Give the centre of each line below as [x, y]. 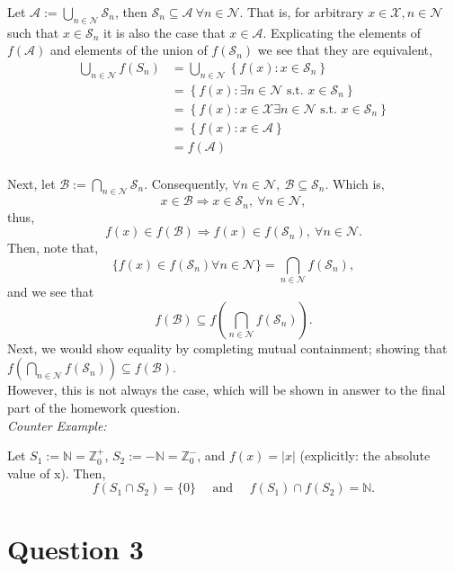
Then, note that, [53, 248]
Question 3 [76, 548]
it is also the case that [165, 32]
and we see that [51, 292]
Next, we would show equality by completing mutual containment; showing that [227, 348]
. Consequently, [186, 183]
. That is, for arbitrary [302, 12]
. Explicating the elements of [342, 32]
